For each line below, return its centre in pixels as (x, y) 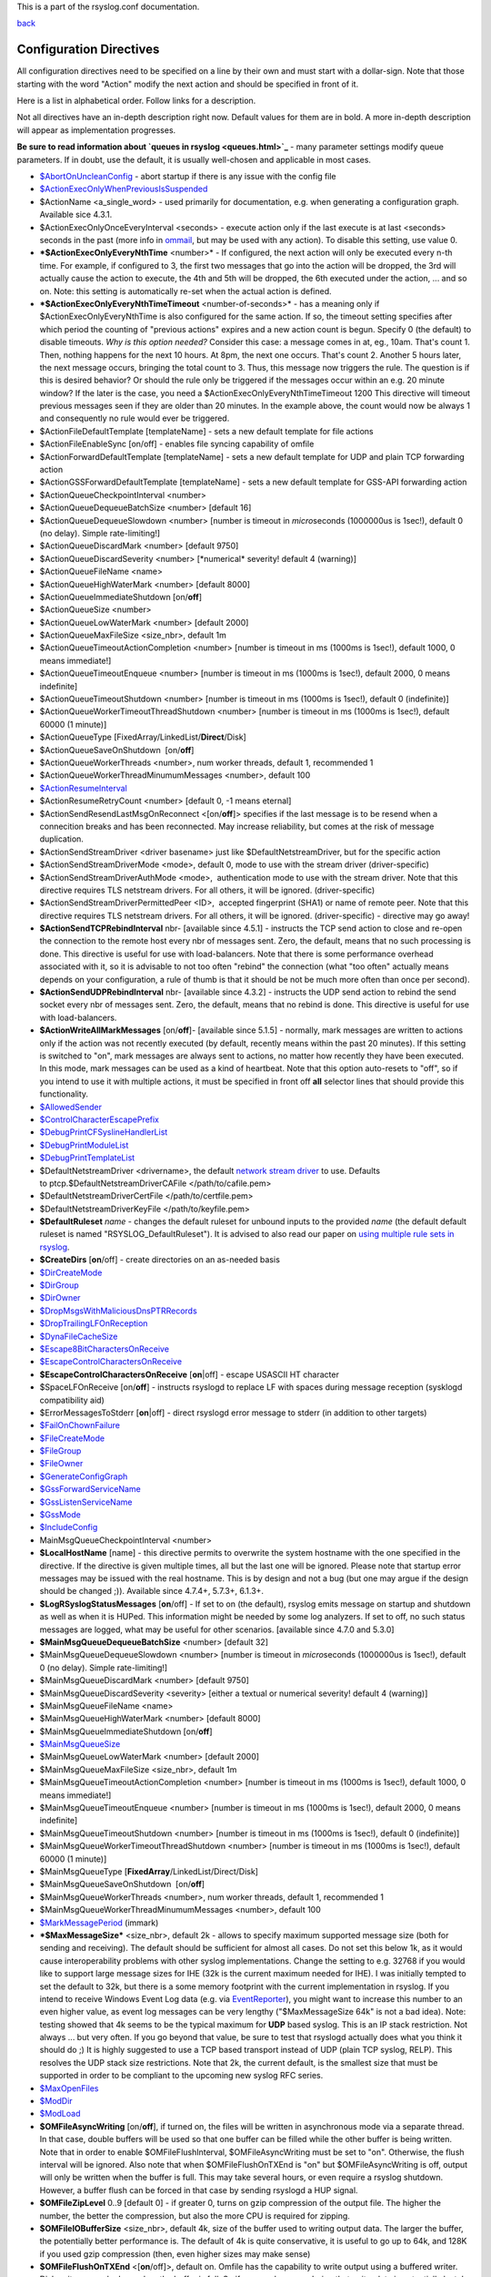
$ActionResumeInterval (83, 788)
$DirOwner (60, 1298)
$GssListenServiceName (86, 1502)
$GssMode (60, 1515)
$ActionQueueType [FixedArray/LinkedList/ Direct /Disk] (143, 737)
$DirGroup (59, 1285)
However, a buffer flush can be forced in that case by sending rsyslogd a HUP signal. (199, 2190)
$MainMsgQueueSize (80, 1744)
